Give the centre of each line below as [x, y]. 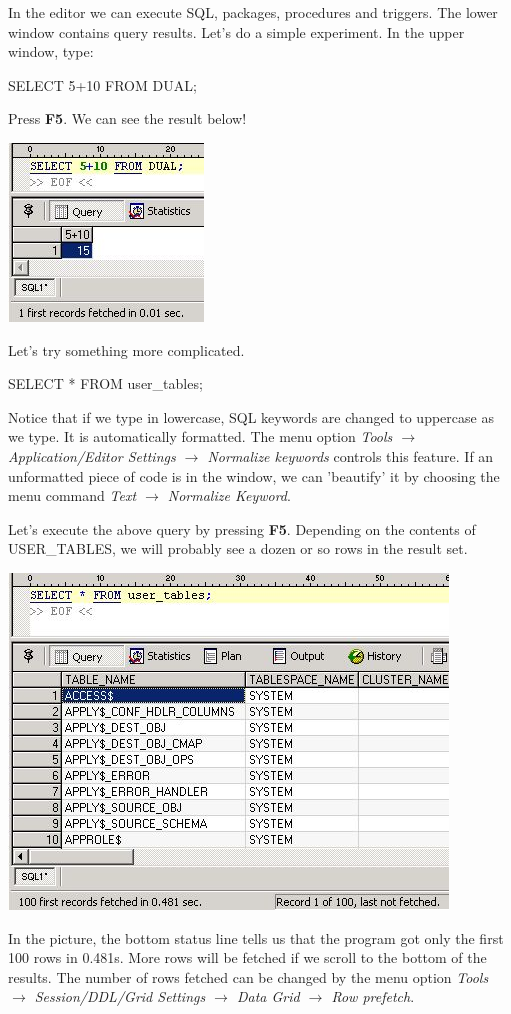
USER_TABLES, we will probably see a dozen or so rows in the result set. [238, 548]
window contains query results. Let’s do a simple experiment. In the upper [236, 31]
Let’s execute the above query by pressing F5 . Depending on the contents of [242, 528]
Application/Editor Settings [92, 455]
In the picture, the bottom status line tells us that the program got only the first [256, 937]
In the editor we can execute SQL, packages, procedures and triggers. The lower [253, 12]
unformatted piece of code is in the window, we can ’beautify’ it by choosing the [254, 475]
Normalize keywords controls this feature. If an [350, 455]
